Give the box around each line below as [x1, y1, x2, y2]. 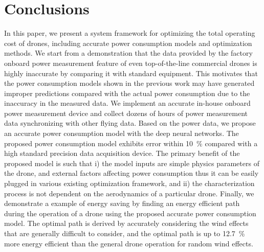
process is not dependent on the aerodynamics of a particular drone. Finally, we [4, 188, 254, 198]
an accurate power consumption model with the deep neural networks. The [4, 128, 239, 139]
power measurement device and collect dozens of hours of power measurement [4, 107, 248, 118]
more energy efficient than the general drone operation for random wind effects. [4, 238, 253, 248]
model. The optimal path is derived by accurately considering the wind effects [4, 218, 249, 228]
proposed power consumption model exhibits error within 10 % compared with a [4, 138, 258, 148]
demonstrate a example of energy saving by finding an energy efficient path [4, 198, 240, 209]
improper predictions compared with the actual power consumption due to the [4, 87, 250, 98]
